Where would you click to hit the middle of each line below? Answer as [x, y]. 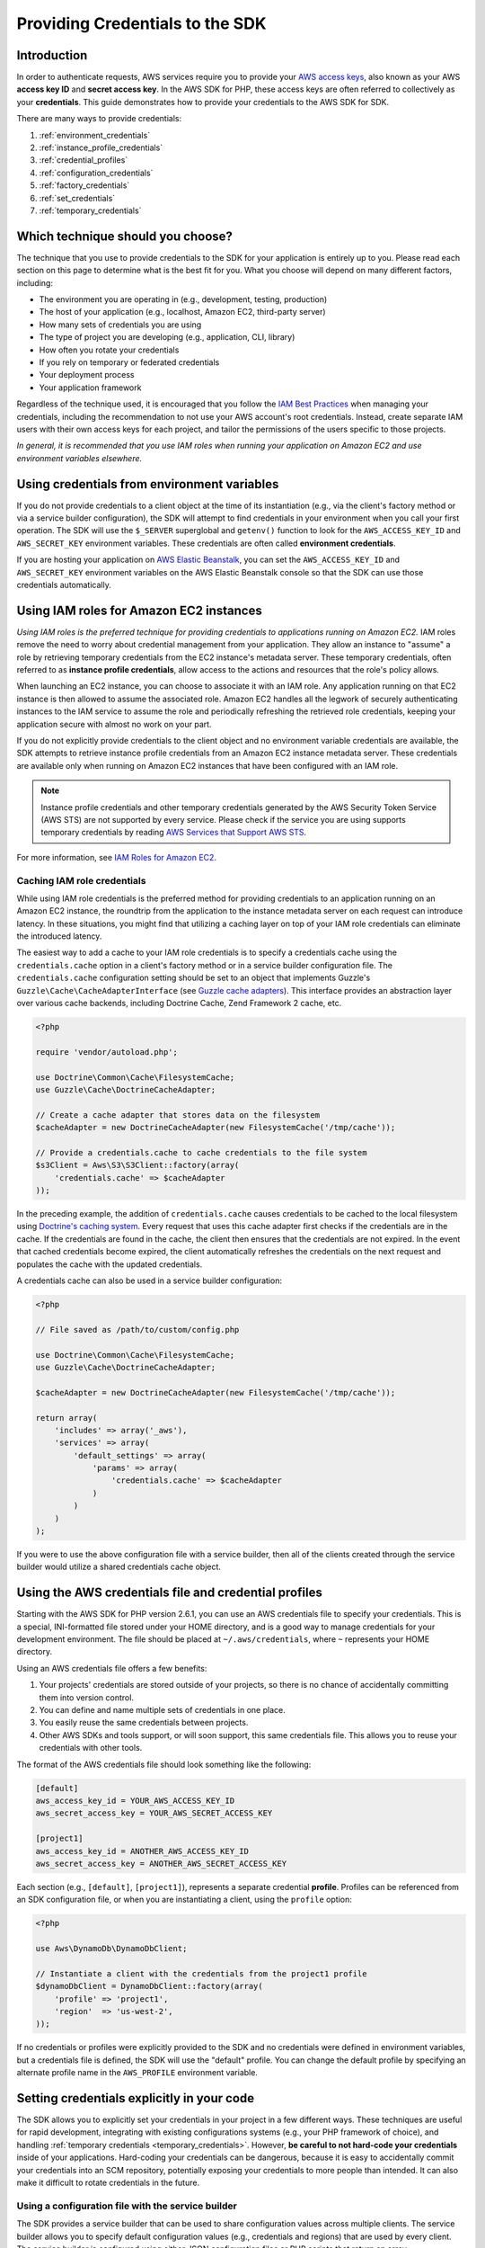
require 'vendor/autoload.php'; [107, 1052]
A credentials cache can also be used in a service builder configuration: [150, 1280]
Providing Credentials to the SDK [141, 23]
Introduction [52, 55]
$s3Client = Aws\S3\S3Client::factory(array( [137, 1165]
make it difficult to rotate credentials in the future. [108, 2183]
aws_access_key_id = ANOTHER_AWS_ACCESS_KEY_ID [142, 1851]
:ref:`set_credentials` [77, 198]
